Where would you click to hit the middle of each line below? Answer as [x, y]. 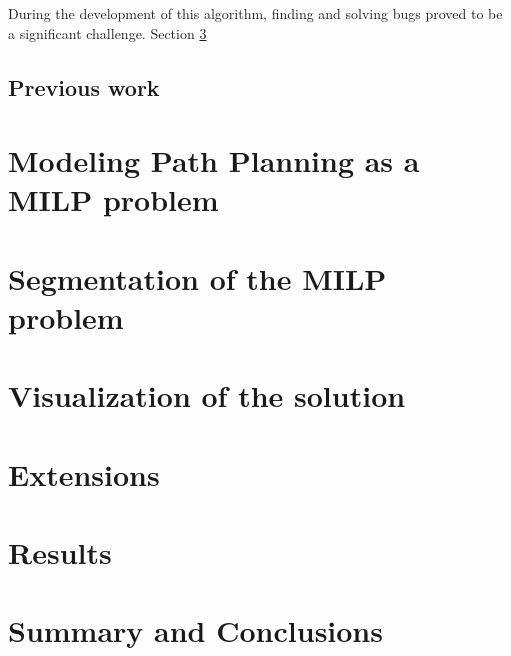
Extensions [84, 473]
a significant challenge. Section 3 [107, 32]
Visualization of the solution [207, 395]
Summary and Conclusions [195, 630]
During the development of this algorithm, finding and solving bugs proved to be [255, 13]
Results [60, 552]
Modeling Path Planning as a [214, 160]
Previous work [84, 86]
